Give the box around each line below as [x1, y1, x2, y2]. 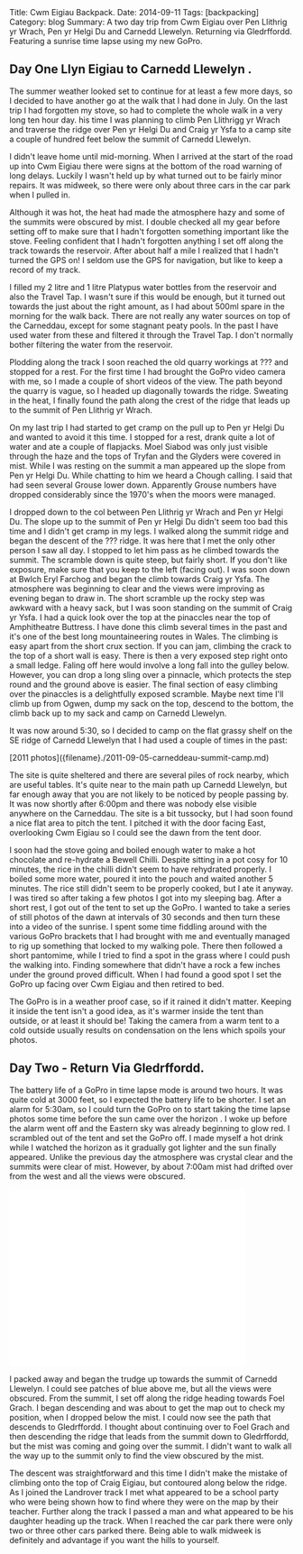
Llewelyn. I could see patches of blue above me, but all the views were [9, 1383, 272, 1394]
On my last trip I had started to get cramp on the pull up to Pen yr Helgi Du [9, 422, 285, 433]
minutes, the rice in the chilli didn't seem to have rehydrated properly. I [9, 864, 272, 874]
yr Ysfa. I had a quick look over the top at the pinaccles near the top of [9, 611, 271, 623]
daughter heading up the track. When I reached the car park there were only [9, 1515, 293, 1526]
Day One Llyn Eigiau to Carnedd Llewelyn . [9, 61, 252, 78]
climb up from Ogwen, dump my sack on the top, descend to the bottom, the [9, 698, 294, 708]
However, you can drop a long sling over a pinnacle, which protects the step [9, 669, 292, 680]
